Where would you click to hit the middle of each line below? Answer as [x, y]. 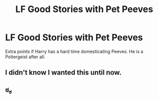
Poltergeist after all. [25, 57]
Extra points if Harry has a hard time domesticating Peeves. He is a [74, 51]
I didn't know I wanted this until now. [63, 73]
